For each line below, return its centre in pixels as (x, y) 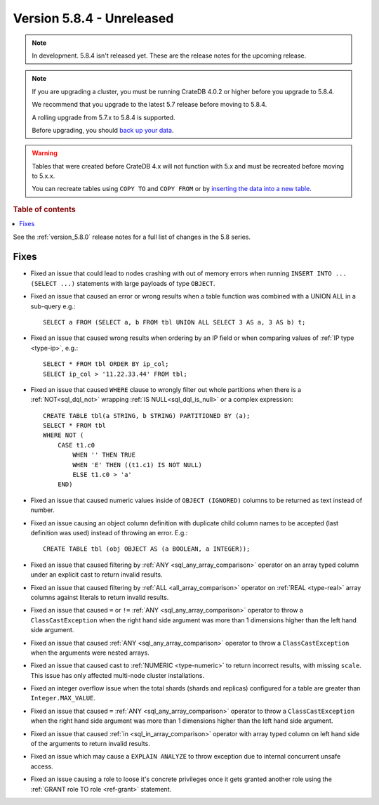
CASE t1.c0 (76, 445)
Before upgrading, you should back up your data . (103, 130)
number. (42, 510)
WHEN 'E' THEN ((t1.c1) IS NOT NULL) (138, 465)
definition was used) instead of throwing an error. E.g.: (109, 533)
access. (42, 766)
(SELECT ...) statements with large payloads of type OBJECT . (123, 283)
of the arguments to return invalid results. (90, 744)
